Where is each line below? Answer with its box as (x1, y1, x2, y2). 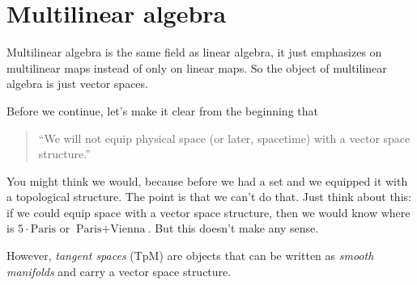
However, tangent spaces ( (6, 247, 134, 264)
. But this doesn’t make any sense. (147, 220, 319, 237)
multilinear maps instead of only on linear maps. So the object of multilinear (6, 59, 387, 76)
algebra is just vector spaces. (6, 75, 148, 92)
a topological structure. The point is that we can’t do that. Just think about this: (6, 188, 411, 205)
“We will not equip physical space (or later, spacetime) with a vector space (38, 129, 411, 146)
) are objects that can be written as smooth (159, 247, 374, 264)
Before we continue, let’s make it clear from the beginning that (6, 102, 318, 119)
